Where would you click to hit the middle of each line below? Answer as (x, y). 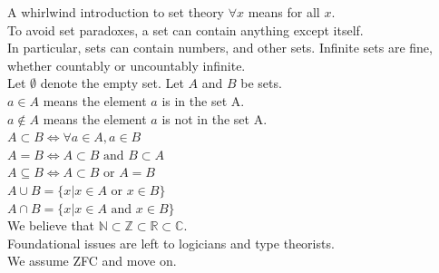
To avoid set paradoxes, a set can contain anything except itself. (185, 29)
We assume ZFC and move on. (92, 261)
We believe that (51, 225)
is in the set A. (203, 100)
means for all (284, 12)
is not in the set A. (215, 118)
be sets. (261, 83)
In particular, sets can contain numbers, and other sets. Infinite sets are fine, (220, 48)
